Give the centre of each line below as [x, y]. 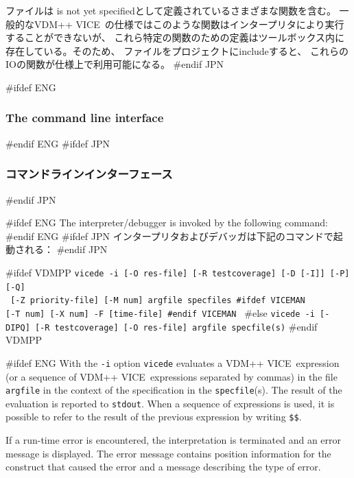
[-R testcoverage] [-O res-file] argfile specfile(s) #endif [176, 326]
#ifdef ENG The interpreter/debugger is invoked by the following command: [167, 223]
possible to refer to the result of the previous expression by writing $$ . [154, 417]
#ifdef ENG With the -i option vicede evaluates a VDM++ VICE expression [173, 362]
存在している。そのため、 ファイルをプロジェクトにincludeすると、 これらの [177, 50]
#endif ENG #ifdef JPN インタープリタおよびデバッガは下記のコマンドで [169, 236]
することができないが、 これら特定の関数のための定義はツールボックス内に [175, 37]
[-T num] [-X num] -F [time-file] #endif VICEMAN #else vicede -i [160, 312]
